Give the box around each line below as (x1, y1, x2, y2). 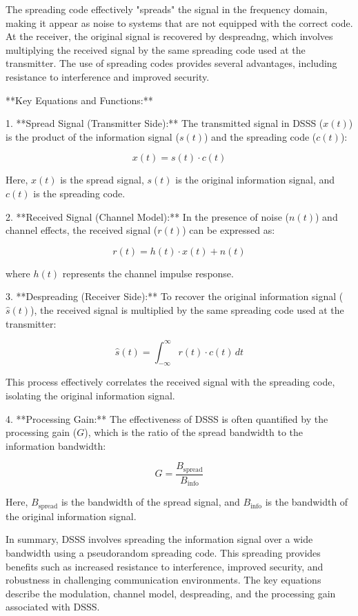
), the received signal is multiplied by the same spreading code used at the (30, 302, 344, 317)
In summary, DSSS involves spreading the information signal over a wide (6, 532, 313, 546)
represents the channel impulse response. (62, 266, 234, 280)
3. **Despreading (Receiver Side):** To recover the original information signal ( (6, 289, 344, 304)
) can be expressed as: (182, 223, 275, 237)
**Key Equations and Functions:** (6, 92, 153, 107)
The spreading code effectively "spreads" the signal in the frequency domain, (6, 2, 328, 16)
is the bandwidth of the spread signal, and (61, 495, 240, 509)
